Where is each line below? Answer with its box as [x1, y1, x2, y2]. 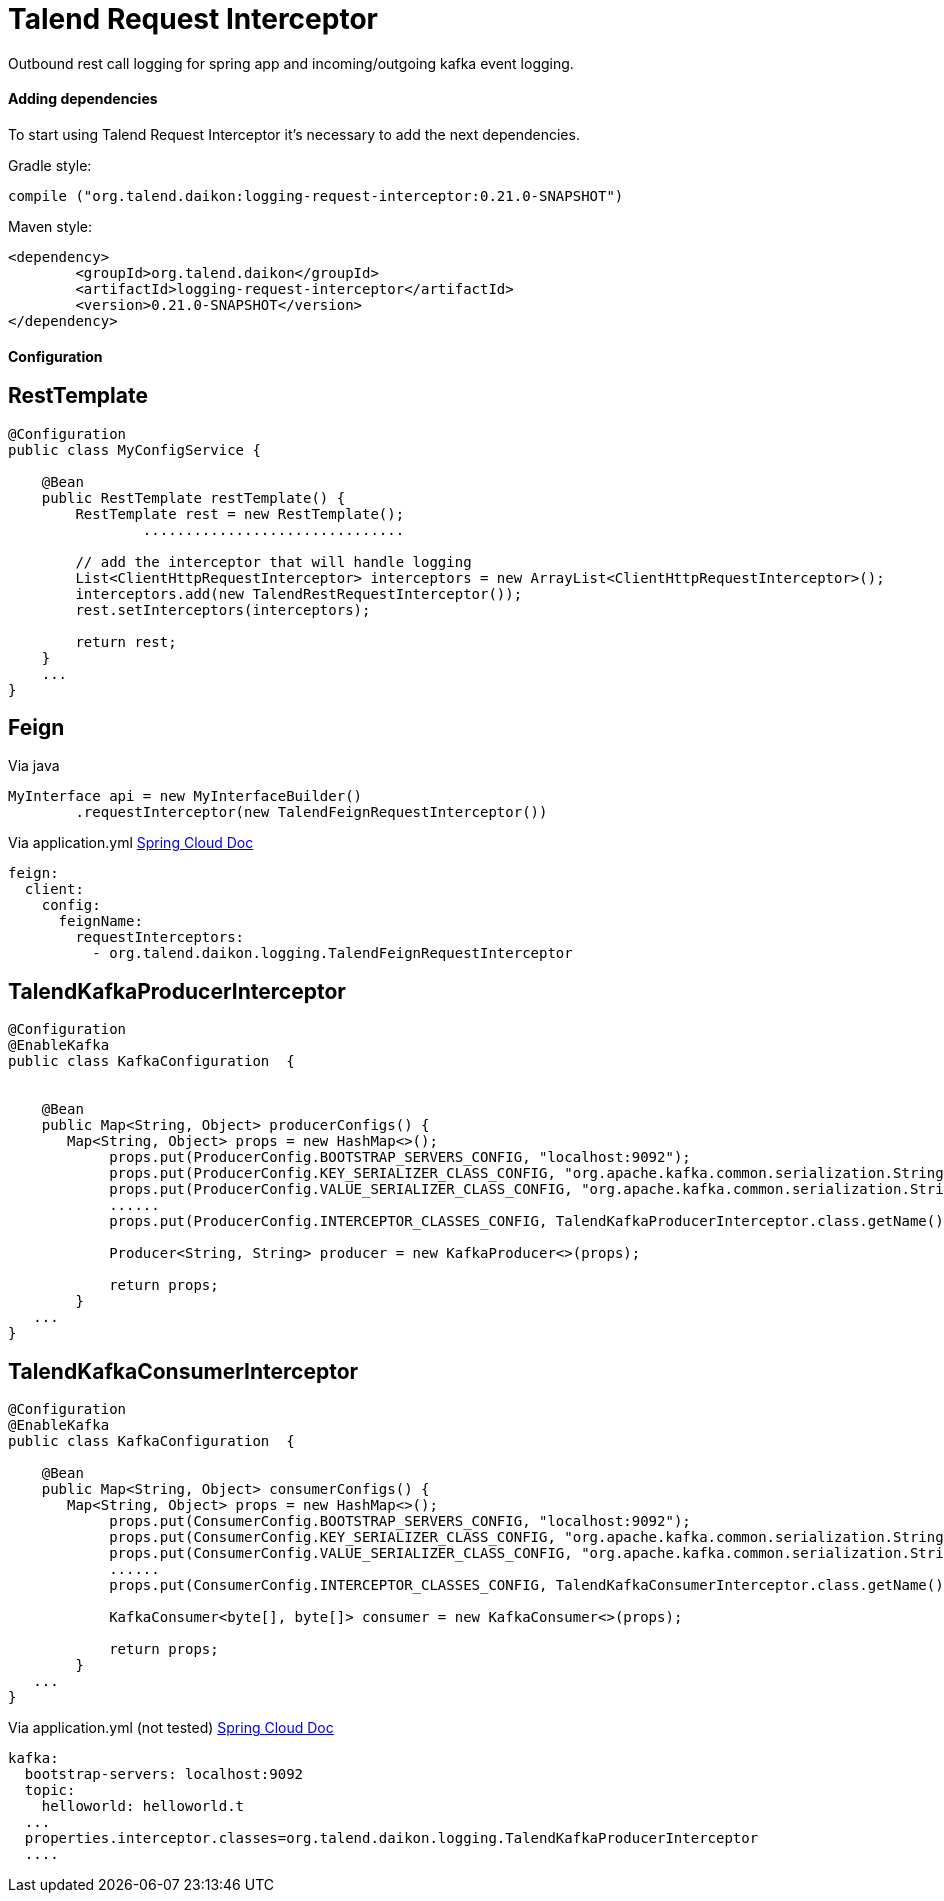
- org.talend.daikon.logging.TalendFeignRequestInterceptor [92, 945, 573, 962]
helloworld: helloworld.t [41, 1798, 245, 1815]
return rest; [75, 633, 177, 650]
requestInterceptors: [75, 929, 245, 946]
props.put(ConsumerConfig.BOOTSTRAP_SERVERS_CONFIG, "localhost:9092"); [109, 1513, 691, 1530]
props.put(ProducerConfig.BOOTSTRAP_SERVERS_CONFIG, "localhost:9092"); [109, 1149, 691, 1166]
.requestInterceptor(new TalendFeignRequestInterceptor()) [75, 804, 548, 821]
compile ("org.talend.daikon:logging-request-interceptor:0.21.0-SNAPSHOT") [8, 187, 624, 204]
